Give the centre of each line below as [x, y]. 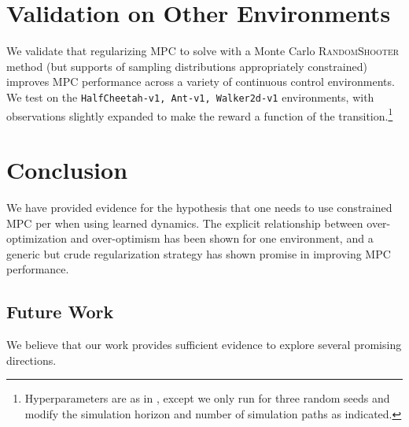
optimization [37, 238]
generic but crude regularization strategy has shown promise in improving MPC [199, 253]
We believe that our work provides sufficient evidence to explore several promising [204, 345]
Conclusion [67, 169]
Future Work [60, 312]
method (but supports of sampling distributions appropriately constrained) [187, 66]
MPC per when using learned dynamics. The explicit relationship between [185, 223]
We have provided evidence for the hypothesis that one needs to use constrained [199, 207]
